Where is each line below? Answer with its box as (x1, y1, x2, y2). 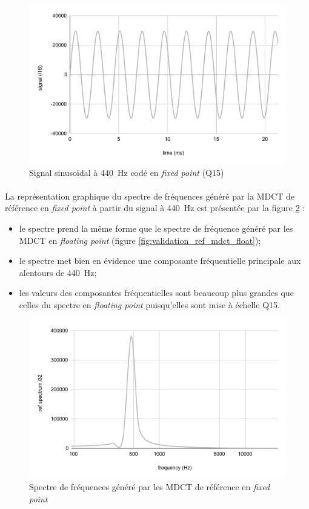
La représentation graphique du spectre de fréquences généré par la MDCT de (5, 189, 295, 202)
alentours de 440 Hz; (19, 266, 97, 278)
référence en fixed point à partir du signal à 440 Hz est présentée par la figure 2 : (5, 201, 305, 214)
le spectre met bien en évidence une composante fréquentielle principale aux (19, 254, 301, 267)
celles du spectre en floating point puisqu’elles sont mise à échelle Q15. (19, 298, 280, 311)
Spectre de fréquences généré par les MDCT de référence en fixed (29, 480, 270, 493)
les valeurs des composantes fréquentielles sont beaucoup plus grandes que (19, 286, 294, 299)
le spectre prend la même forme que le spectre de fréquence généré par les (19, 222, 293, 235)
